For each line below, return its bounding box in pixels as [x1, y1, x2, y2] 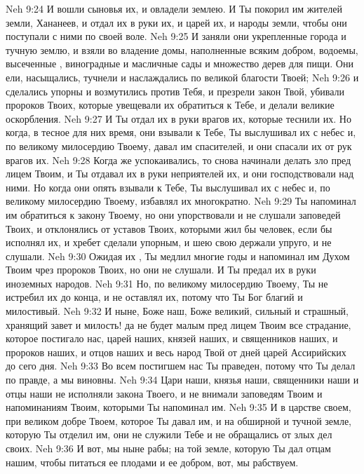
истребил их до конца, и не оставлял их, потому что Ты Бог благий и [6, 290, 303, 304]
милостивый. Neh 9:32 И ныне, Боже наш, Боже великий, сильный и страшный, [6, 304, 349, 318]
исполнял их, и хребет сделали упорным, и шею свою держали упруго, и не [6, 235, 332, 250]
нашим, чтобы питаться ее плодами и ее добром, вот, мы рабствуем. [6, 454, 299, 469]
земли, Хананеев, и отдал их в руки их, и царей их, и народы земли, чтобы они [6, 15, 347, 29]
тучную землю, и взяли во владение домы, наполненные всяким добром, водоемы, [6, 42, 358, 57]
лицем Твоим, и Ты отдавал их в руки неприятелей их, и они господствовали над [6, 166, 354, 181]
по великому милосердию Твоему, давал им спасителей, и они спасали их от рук [6, 138, 352, 153]
